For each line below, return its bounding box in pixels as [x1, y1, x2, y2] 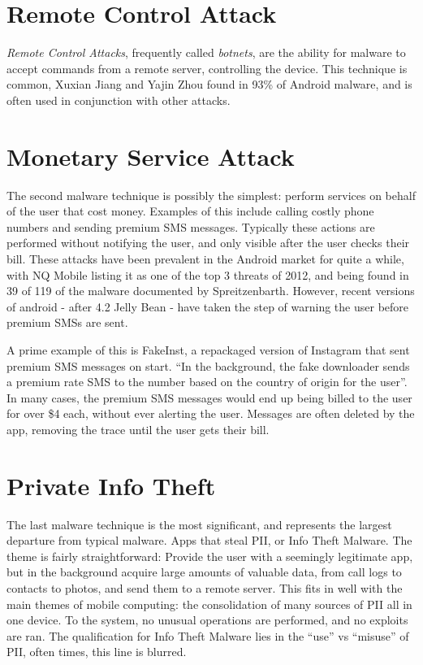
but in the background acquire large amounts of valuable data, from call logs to [6, 563, 402, 580]
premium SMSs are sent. [6, 314, 128, 331]
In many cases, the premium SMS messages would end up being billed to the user [6, 389, 412, 406]
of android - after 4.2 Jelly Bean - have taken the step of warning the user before [6, 298, 409, 315]
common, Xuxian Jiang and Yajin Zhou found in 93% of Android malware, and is [6, 76, 412, 93]
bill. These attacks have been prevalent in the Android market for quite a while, [6, 250, 404, 267]
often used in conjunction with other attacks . [6, 91, 231, 108]
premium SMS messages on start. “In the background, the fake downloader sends [6, 357, 410, 374]
